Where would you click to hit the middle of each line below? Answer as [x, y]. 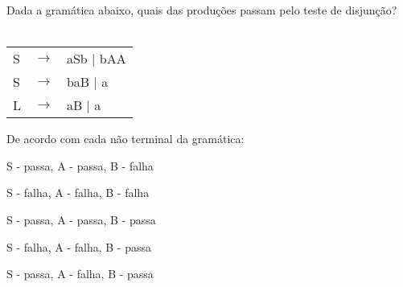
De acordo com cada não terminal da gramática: [125, 139]
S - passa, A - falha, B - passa [80, 274]
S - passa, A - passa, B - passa [81, 219]
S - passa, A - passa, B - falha [80, 165]
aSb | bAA [96, 59]
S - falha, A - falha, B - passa [79, 246]
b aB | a [87, 82]
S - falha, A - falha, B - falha [78, 193]
